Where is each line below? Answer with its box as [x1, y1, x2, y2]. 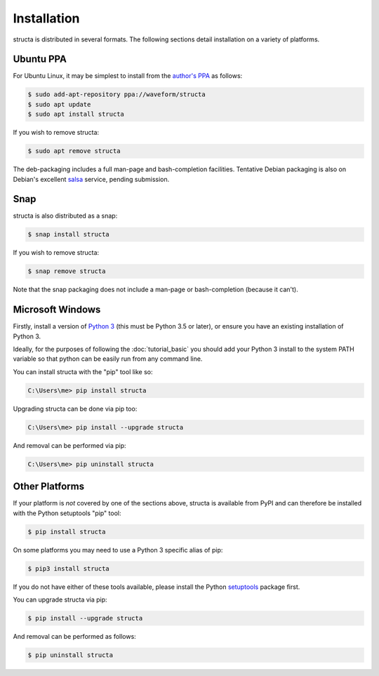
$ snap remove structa [27, 267, 106, 275]
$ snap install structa [27, 230, 110, 239]
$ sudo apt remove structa [27, 147, 121, 155]
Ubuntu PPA [13, 53, 67, 65]
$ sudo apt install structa [27, 110, 124, 119]
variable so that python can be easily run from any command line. [13, 354, 203, 363]
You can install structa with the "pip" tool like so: [13, 367, 154, 376]
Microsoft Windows [13, 304, 101, 316]
